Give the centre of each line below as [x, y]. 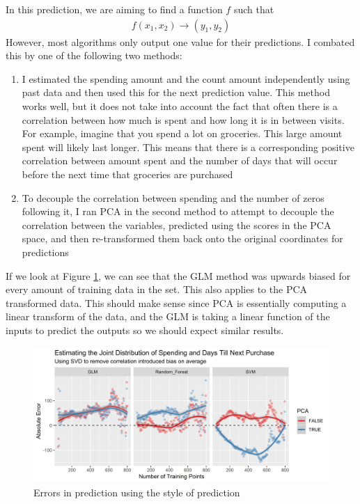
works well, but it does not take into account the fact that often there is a [180, 106]
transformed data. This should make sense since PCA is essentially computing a [176, 302]
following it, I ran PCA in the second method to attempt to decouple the [178, 211]
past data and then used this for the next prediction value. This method [176, 92]
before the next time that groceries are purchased [127, 174]
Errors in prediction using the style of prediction [137, 492]
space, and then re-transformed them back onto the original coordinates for [182, 238]
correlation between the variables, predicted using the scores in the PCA [177, 225]
